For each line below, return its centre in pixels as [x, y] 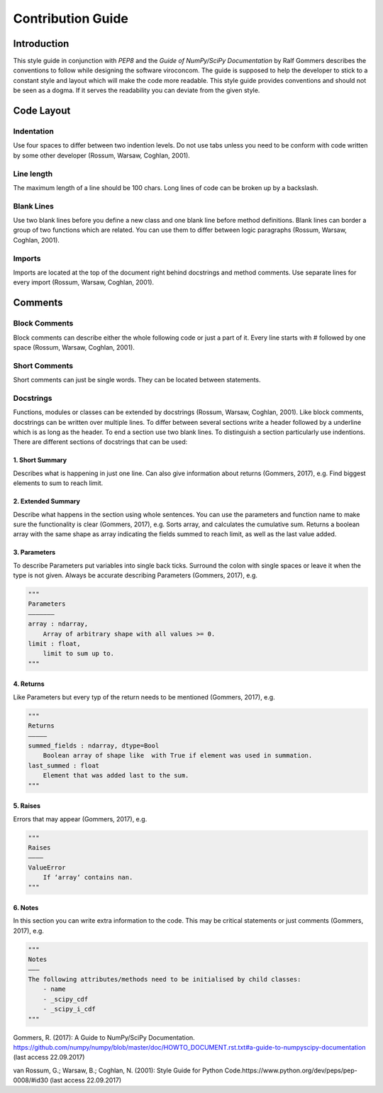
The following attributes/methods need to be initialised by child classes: [165, 979]
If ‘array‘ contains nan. [88, 877]
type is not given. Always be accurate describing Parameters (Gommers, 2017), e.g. [135, 575]
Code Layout [42, 111]
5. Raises [27, 806]
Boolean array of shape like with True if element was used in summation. [178, 756]
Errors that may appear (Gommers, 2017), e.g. [80, 819]
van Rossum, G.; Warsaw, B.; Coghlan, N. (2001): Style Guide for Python [118, 1070]
